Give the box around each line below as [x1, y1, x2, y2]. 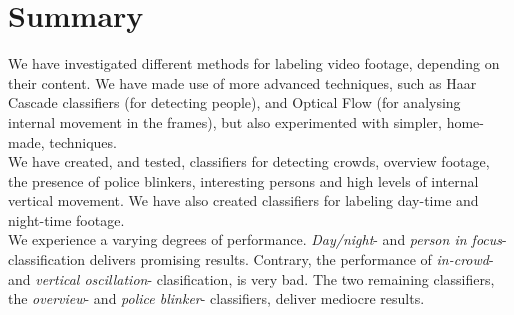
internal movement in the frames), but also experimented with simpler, [8, 111, 442, 132]
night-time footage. [8, 209, 125, 230]
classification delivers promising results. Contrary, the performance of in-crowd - [8, 249, 494, 270]
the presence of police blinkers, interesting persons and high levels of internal [8, 170, 479, 191]
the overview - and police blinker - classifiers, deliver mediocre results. [8, 288, 425, 309]
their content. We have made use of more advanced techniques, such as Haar [8, 72, 477, 93]
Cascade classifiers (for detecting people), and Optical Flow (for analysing [8, 92, 461, 113]
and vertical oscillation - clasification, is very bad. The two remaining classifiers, [8, 268, 495, 289]
